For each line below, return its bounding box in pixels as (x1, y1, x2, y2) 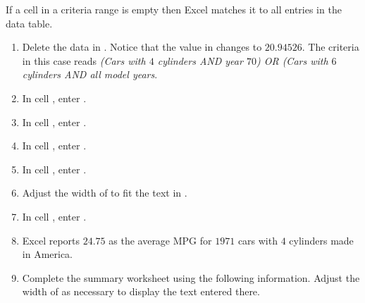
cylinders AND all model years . (22, 67, 158, 82)
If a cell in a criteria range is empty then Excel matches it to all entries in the (6, 2, 342, 16)
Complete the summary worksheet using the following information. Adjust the (22, 270, 360, 285)
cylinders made (289, 233, 354, 247)
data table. (6, 16, 53, 30)
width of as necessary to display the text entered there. (22, 284, 260, 299)
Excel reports (22, 233, 80, 247)
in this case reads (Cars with (22, 53, 146, 68)
